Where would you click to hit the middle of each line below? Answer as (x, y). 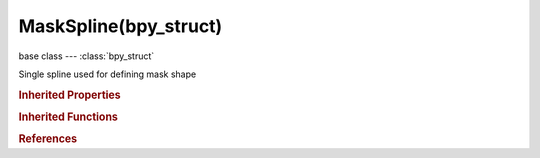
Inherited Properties (70, 95)
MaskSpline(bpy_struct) (120, 26)
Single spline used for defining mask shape (107, 74)
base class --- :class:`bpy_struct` (86, 56)
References (48, 139)
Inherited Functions (68, 117)
